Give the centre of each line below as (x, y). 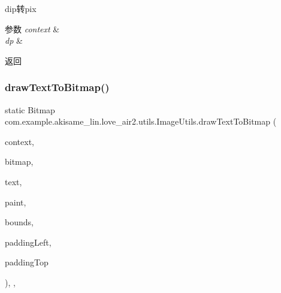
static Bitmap (30, 109)
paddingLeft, (28, 242)
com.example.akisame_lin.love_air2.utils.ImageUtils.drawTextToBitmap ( (141, 121)
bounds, (19, 222)
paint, (16, 202)
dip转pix (21, 8)
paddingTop (27, 262)
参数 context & (32, 28)
